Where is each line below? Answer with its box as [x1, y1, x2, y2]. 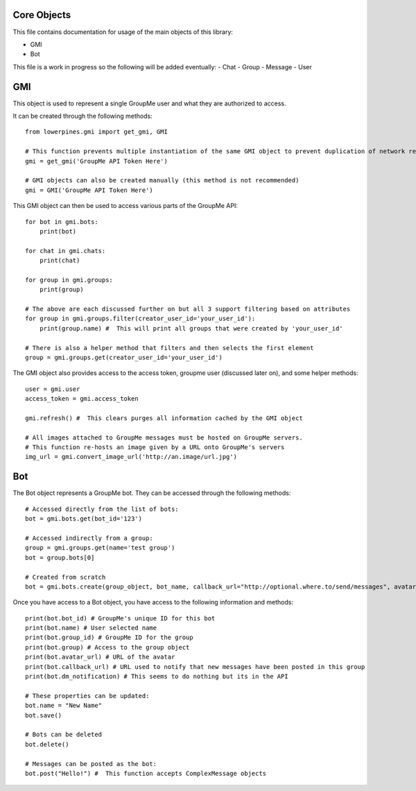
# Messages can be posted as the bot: [25, 760, 157, 767]
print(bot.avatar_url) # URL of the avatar [25, 653, 175, 661]
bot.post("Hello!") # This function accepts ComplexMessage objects [25, 770, 267, 777]
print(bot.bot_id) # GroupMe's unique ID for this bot [25, 614, 216, 622]
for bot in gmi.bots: [25, 218, 98, 225]
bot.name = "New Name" [25, 702, 103, 710]
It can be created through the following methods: [12, 112, 153, 120]
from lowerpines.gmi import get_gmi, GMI [25, 128, 168, 136]
